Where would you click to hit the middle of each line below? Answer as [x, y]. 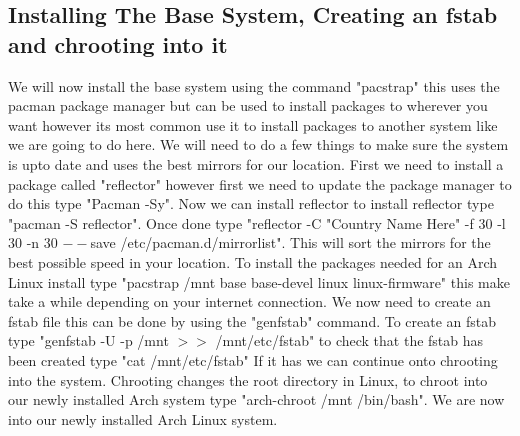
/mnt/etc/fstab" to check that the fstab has [349, 340]
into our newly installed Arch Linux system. [143, 418]
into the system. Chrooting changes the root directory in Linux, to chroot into [248, 379]
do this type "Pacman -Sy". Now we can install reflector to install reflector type [251, 203]
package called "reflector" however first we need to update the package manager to [260, 183]
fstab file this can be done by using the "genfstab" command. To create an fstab [252, 320]
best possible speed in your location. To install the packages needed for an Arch [253, 261]
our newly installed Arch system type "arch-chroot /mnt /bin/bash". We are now [256, 399]
